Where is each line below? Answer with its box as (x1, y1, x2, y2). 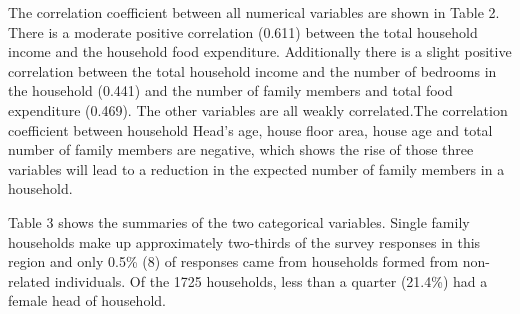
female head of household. (8, 290, 166, 311)
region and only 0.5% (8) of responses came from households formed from (8, 251, 459, 272)
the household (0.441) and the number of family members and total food (8, 80, 453, 101)
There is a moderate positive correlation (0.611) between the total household (8, 21, 478, 42)
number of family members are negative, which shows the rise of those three (8, 139, 474, 160)
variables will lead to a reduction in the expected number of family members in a (8, 158, 505, 179)
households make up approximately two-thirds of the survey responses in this (8, 231, 481, 252)
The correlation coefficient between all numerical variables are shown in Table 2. (8, 2, 500, 22)
